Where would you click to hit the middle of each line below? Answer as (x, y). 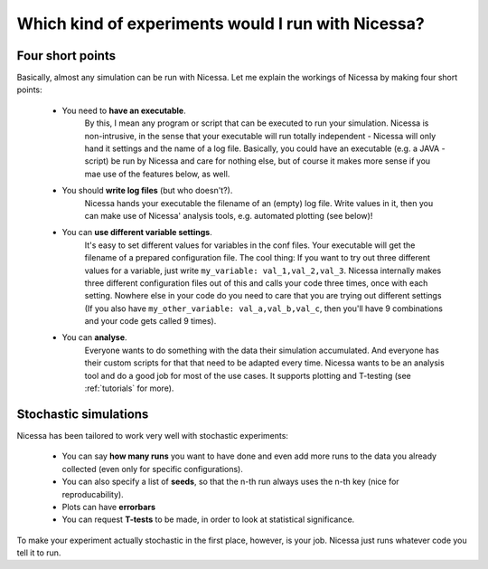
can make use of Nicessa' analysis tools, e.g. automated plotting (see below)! (229, 215)
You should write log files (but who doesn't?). (147, 191)
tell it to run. (39, 553)
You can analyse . (94, 337)
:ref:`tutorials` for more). (129, 388)
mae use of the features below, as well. (157, 174)
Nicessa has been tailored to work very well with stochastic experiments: (153, 435)
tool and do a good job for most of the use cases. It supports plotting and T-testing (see (248, 375)
